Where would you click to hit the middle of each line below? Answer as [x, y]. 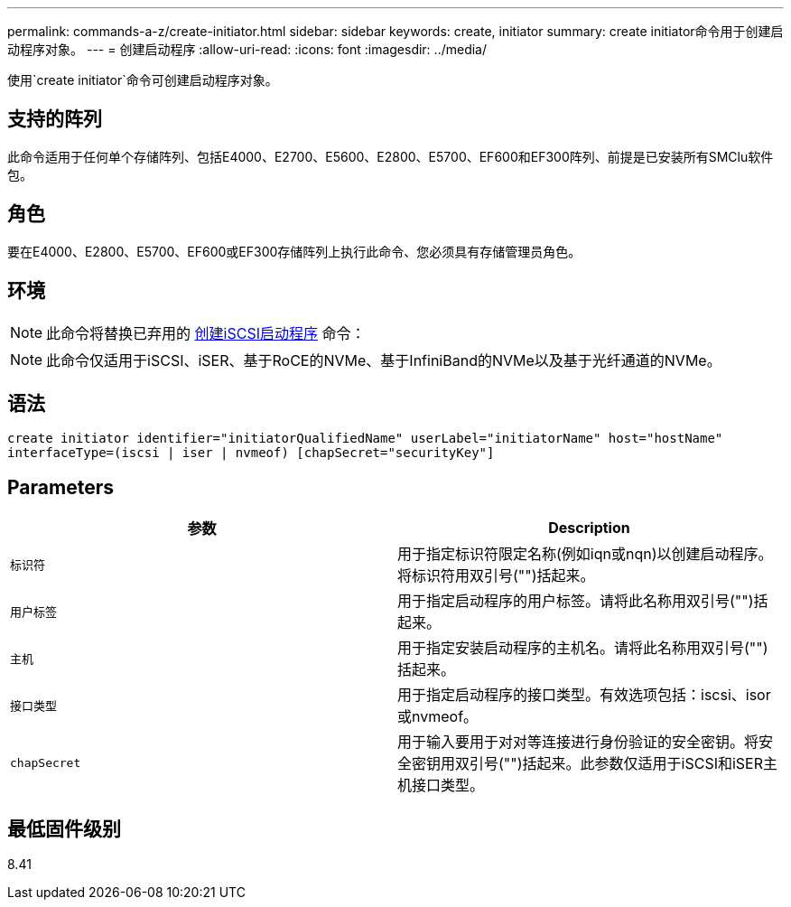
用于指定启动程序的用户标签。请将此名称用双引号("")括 [583, 601]
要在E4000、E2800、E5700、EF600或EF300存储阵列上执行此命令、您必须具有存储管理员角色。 [294, 251]
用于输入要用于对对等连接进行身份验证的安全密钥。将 [578, 742]
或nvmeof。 [438, 717]
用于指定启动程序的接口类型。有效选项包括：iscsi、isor [584, 695]
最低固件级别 [64, 828]
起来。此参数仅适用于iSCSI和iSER [650, 764]
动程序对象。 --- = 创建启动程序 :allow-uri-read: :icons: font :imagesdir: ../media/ [247, 49]
